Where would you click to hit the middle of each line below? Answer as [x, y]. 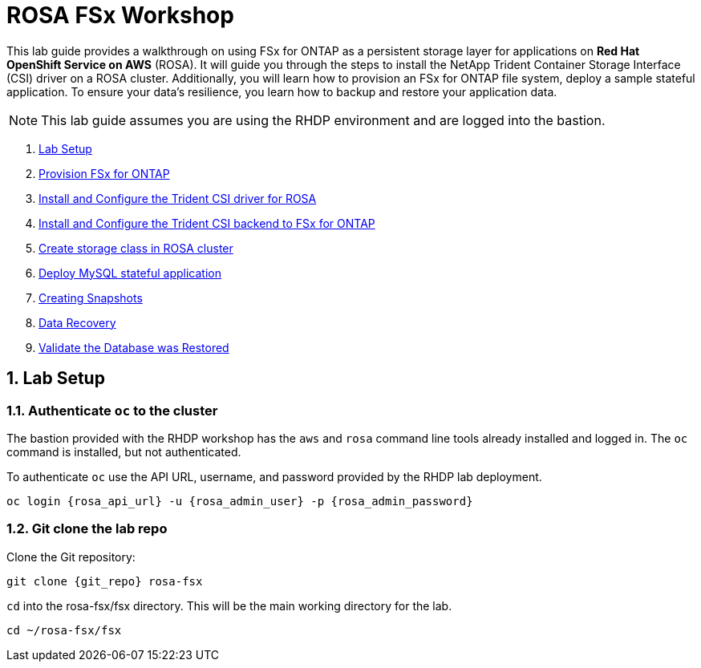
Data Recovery [77, 322]
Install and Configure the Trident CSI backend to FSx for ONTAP [207, 223]
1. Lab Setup [56, 379]
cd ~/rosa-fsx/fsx [64, 630]
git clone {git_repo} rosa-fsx [105, 581]
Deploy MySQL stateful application [130, 273]
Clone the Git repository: [71, 557]
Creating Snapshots [91, 298]
